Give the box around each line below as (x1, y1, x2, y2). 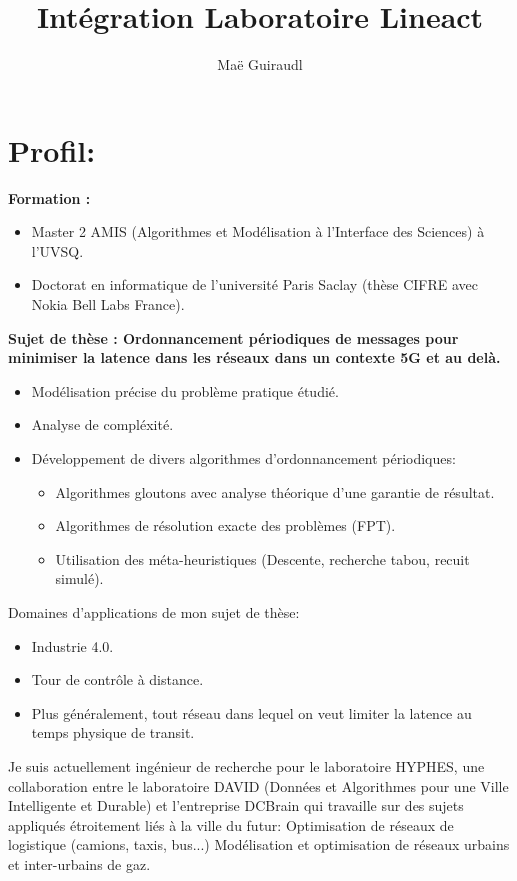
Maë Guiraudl (217, 54, 303, 75)
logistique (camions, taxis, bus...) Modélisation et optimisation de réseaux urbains (8, 834, 510, 855)
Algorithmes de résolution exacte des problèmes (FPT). (55, 515, 396, 536)
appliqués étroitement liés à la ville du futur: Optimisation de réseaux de (8, 814, 454, 835)
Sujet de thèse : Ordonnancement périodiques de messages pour (8, 327, 459, 348)
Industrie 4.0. (31, 635, 114, 656)
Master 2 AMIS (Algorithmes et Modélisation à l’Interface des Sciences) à (31, 221, 485, 242)
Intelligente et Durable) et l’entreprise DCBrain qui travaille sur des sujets (8, 795, 464, 816)
